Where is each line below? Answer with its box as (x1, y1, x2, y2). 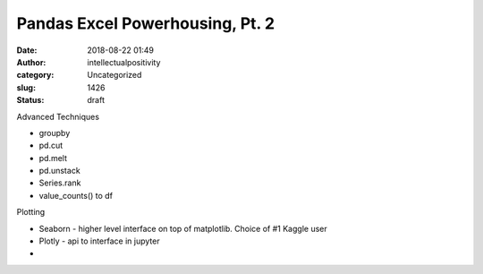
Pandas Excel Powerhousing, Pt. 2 (16, 13, 275, 33)
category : (16, 70, 55, 81)
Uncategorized (87, 70, 142, 81)
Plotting (16, 207, 46, 218)
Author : (16, 56, 47, 67)
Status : (16, 95, 45, 106)
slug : (16, 81, 36, 93)
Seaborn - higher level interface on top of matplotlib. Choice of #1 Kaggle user (38, 223, 327, 234)
